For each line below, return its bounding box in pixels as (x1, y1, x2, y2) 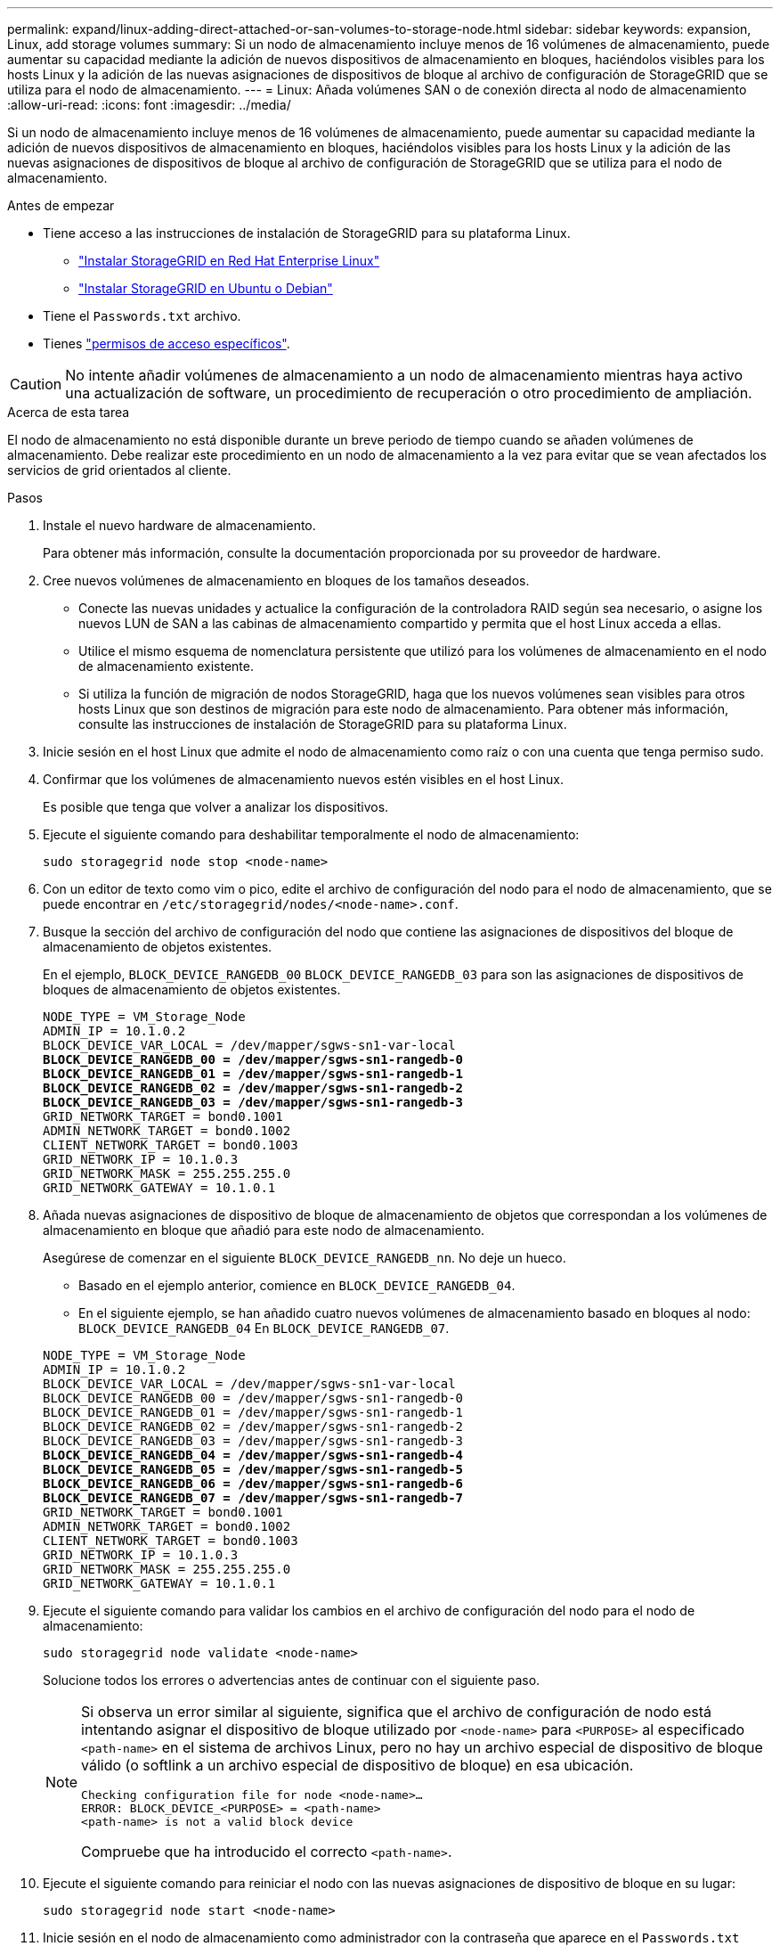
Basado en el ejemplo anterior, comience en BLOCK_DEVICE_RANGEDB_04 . (78, 1278, 516, 1293)
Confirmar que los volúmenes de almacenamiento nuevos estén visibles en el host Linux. (43, 772, 564, 787)
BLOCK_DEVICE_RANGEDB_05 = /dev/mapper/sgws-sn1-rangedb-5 (43, 1462, 464, 1476)
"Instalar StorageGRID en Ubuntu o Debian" (78, 281, 333, 296)
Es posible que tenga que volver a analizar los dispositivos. (43, 799, 389, 814)
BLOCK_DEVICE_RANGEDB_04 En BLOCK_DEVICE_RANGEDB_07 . (78, 1320, 450, 1336)
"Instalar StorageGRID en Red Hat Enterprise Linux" (78, 253, 380, 268)
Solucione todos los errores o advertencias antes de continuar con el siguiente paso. (43, 1672, 540, 1688)
